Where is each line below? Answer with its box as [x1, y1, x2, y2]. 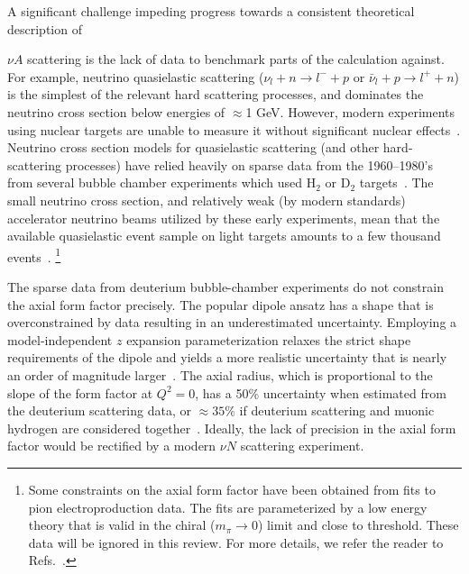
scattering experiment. [240, 436, 364, 455]
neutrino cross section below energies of [7, 102, 225, 121]
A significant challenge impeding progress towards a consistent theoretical [7, 2, 415, 20]
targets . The [359, 173, 434, 192]
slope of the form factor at [7, 383, 153, 402]
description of [7, 19, 82, 38]
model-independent [7, 330, 113, 349]
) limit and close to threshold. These [257, 515, 459, 534]
